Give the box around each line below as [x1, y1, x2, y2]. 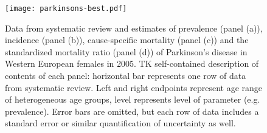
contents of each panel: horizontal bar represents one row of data [5, 69, 246, 82]
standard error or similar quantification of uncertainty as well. [5, 117, 236, 129]
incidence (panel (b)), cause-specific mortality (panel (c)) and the [5, 33, 249, 46]
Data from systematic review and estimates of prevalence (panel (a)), [5, 21, 263, 34]
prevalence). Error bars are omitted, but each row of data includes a [5, 104, 259, 117]
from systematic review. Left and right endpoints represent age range [5, 81, 263, 94]
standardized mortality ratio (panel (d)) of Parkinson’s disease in [5, 45, 248, 58]
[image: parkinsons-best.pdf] [5, 4, 127, 13]
